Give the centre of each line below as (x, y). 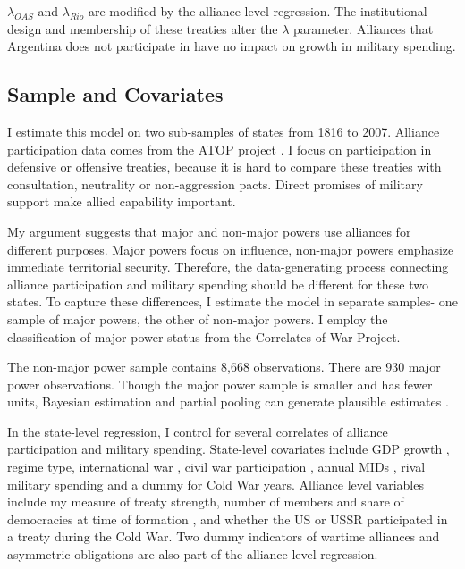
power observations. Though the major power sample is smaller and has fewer (220, 384)
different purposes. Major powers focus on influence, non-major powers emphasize (231, 249)
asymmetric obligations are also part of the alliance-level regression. (193, 554)
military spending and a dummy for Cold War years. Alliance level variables (216, 484)
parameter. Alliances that (364, 28)
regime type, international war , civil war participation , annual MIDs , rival (216, 467)
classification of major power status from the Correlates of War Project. (204, 336)
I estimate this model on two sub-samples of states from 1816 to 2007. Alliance (224, 131)
